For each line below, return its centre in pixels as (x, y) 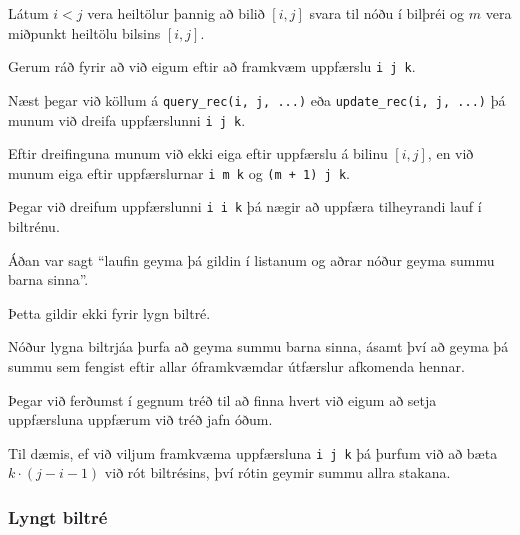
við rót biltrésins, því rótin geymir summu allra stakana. (277, 472)
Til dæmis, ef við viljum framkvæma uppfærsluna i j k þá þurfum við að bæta (253, 452)
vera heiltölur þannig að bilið (176, 13)
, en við (450, 153)
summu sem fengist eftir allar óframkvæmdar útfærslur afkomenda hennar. (236, 366)
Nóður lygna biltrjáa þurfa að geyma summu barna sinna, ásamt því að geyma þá (258, 346)
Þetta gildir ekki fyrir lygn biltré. (109, 312)
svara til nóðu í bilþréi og (387, 13)
